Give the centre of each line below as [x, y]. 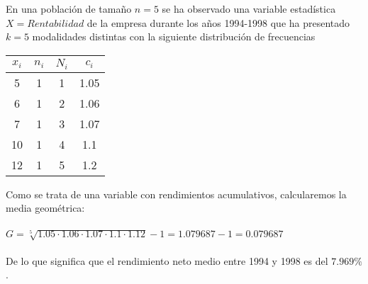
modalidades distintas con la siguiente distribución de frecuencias [174, 36]
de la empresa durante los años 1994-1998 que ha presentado [218, 22]
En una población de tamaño [69, 8]
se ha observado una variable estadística [249, 8]
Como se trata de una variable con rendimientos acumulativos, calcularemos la [176, 194]
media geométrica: [45, 208]
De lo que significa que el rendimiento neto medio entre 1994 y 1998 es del [167, 260]
